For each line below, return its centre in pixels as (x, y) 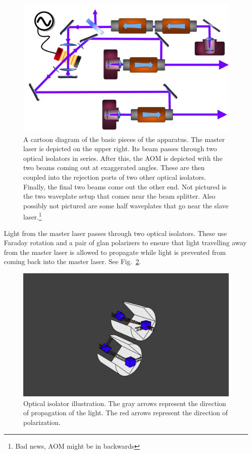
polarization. (42, 422)
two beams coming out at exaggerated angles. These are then (114, 167)
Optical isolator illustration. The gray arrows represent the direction (125, 403)
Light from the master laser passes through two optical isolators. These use (115, 233)
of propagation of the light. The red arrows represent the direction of (126, 413)
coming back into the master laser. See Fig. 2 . (72, 261)
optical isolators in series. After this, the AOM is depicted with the (123, 158)
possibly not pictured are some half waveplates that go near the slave (126, 205)
